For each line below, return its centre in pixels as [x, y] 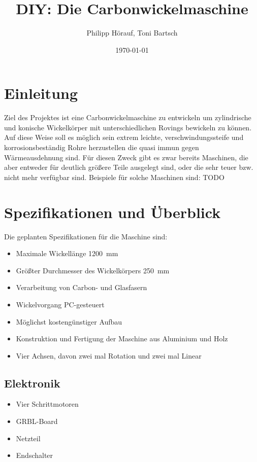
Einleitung [41, 93]
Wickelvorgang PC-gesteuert [60, 304]
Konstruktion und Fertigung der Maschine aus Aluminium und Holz [122, 339]
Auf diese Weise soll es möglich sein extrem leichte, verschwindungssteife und [124, 137]
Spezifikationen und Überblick [113, 212]
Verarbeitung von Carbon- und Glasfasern [82, 287]
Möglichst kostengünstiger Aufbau [69, 321]
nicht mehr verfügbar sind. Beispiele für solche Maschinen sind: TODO [114, 177]
